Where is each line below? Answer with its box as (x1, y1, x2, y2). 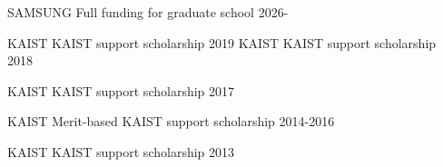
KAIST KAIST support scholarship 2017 (7, 81, 235, 100)
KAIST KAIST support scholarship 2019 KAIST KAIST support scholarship (7, 33, 437, 52)
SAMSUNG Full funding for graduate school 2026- (7, 3, 289, 21)
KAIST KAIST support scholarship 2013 (7, 142, 235, 161)
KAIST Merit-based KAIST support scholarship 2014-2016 (7, 112, 335, 131)
